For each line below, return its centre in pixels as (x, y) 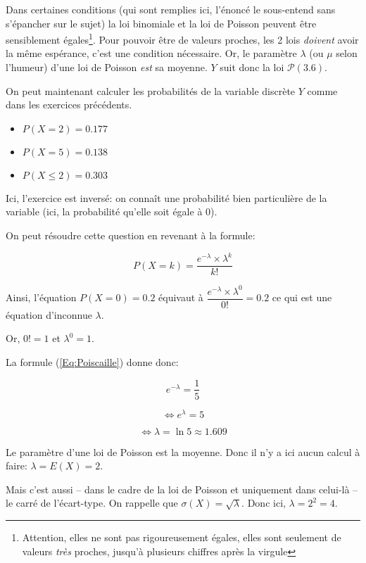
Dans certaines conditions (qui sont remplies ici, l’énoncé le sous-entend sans (171, 9)
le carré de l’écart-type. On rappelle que (92, 503)
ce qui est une (302, 297)
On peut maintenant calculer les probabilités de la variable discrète (151, 90)
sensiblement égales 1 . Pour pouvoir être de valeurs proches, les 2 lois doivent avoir (182, 38)
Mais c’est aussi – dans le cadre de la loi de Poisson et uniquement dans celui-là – (182, 489)
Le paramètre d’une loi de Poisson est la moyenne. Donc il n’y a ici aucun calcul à (183, 451)
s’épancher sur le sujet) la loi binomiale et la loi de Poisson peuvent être (161, 23)
